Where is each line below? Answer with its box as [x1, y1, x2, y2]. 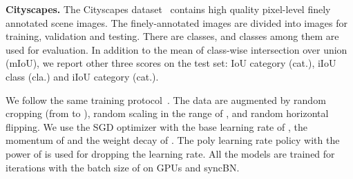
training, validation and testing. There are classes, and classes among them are [6, 29, 339, 43]
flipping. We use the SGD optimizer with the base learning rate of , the [6, 119, 307, 134]
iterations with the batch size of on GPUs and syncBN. [6, 160, 240, 174]
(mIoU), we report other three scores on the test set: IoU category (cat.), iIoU [6, 56, 336, 70]
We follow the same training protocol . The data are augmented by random [6, 92, 326, 107]
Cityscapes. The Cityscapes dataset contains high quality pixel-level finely [6, 2, 331, 16]
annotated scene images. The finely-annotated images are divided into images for [6, 15, 348, 30]
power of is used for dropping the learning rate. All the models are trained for [6, 146, 335, 160]
